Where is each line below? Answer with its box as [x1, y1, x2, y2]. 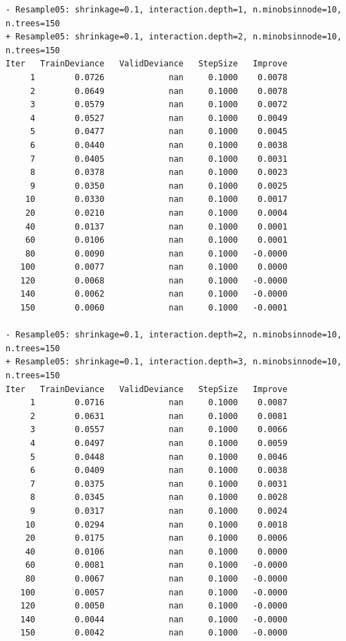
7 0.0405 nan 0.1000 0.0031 [30, 154, 288, 164]
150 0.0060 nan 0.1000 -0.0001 [20, 303, 288, 313]
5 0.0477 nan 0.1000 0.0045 [30, 127, 288, 137]
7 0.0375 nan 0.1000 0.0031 [30, 479, 288, 489]
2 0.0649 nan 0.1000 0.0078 [30, 86, 288, 96]
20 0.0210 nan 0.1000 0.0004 [25, 207, 288, 218]
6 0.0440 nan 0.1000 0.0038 [30, 140, 288, 150]
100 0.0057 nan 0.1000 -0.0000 [20, 587, 288, 597]
